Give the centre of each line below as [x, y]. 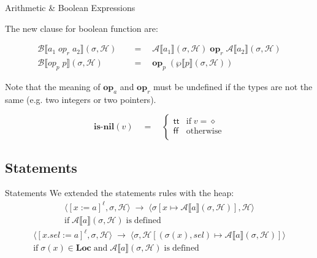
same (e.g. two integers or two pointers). [81, 99]
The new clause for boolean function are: [82, 28]
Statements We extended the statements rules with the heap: [120, 193]
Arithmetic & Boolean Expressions [70, 7]
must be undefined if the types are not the [233, 86]
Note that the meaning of [53, 86]
